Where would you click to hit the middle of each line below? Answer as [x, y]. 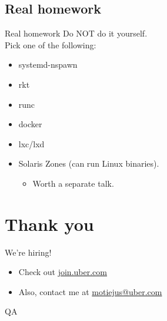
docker [30, 124]
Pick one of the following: [51, 44]
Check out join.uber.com [63, 272]
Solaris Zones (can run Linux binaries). [89, 163]
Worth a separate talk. [73, 183]
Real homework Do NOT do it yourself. [76, 33]
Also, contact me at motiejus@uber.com [90, 291]
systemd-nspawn [48, 64]
